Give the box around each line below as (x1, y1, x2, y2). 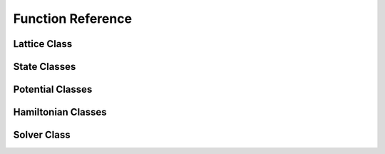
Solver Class (13, 129, 71, 141)
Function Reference (13, 11, 132, 26)
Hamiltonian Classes (13, 106, 107, 118)
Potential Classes (13, 83, 93, 96)
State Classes (13, 61, 76, 73)
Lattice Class (13, 38, 73, 50)
